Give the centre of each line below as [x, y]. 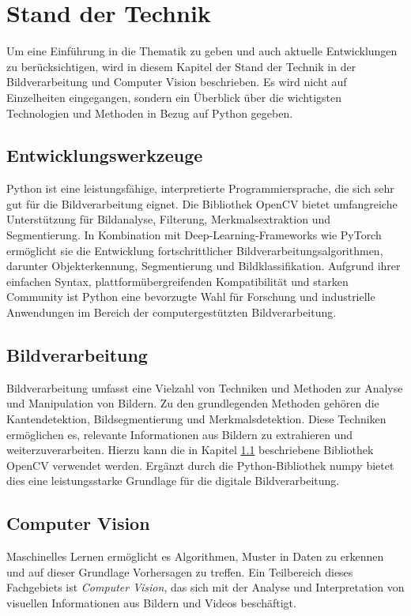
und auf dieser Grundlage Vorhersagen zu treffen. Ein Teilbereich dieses [180, 571]
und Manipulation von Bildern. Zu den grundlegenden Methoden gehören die [193, 403]
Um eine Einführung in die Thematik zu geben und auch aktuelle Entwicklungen [202, 51]
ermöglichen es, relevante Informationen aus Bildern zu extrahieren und [180, 434]
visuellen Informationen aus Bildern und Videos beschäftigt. [151, 602]
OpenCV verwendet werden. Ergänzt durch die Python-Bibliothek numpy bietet [200, 465]
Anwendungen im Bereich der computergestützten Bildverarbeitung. [172, 312]
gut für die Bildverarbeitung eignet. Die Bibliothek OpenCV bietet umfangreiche [202, 203]
